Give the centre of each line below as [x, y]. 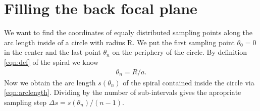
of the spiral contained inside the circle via [189, 82]
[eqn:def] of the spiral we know [51, 62]
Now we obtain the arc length [50, 82]
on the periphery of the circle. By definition [180, 52]
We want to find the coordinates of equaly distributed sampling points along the [128, 32]
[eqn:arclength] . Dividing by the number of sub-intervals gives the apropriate [123, 92]
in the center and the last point [53, 52]
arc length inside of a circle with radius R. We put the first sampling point [119, 42]
